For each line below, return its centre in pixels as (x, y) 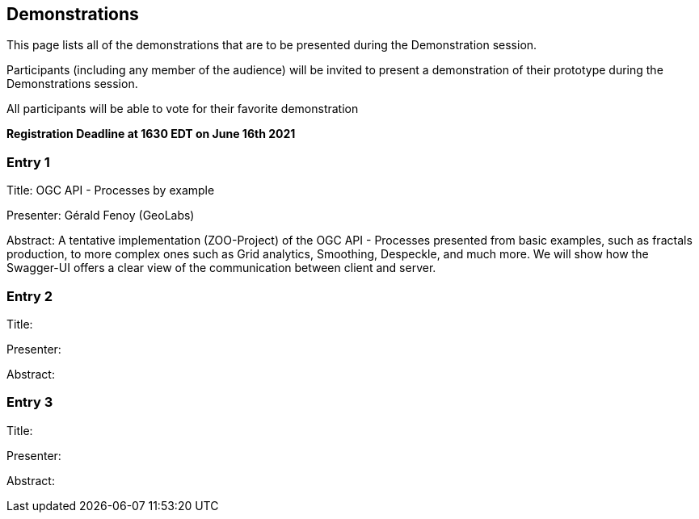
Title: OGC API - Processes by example (111, 190)
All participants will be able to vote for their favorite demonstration (183, 109)
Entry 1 (28, 162)
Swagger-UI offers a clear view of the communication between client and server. (221, 268)
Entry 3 (30, 402)
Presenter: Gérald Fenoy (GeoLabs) (101, 216)
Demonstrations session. (72, 84)
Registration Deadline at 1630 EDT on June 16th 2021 (151, 134)
